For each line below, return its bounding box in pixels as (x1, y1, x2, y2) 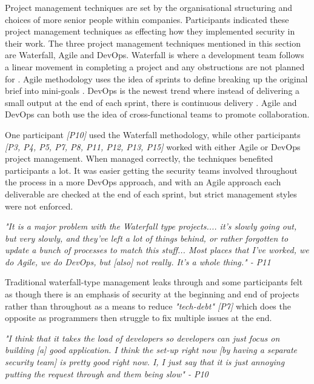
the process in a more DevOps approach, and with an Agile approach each (5, 176, 281, 188)
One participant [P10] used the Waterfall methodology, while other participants (5, 128, 301, 141)
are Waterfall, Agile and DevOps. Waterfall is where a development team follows (5, 48, 304, 61)
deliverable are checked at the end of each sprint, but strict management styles (5, 187, 297, 200)
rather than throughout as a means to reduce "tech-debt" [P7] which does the (5, 299, 291, 312)
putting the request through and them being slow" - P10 (5, 367, 209, 380)
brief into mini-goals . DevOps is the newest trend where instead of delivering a (5, 84, 300, 97)
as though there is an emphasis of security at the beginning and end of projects (5, 288, 299, 300)
